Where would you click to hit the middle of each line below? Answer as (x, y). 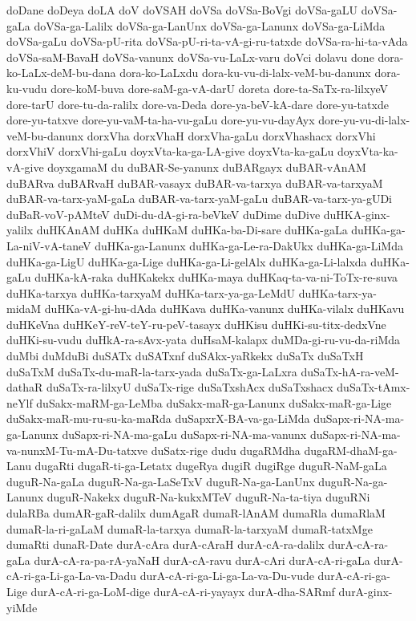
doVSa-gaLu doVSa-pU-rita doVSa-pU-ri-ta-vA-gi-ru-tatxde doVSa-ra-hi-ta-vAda (207, 41)
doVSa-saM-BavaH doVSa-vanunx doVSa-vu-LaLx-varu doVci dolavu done (190, 57)
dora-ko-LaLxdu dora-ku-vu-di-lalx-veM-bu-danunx (245, 73)
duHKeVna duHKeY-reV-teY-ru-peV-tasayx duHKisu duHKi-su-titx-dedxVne (196, 324)
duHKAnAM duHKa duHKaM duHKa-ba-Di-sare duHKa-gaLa (192, 230)
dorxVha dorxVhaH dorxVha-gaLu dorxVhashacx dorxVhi (231, 135)
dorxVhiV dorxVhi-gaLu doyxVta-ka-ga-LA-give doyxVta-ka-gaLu (170, 151)
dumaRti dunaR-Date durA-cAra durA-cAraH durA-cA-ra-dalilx (166, 544)
